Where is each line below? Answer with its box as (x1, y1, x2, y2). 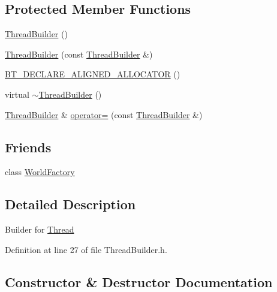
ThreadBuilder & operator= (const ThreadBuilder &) (5, 108, 203, 121)
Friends (5, 137, 52, 156)
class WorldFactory (5, 165, 75, 178)
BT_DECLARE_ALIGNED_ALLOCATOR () (5, 68, 180, 80)
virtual (5, 88, 29, 100)
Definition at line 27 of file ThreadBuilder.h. (5, 243, 167, 255)
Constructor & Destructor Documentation (5, 272, 273, 291)
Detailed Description (5, 195, 136, 213)
